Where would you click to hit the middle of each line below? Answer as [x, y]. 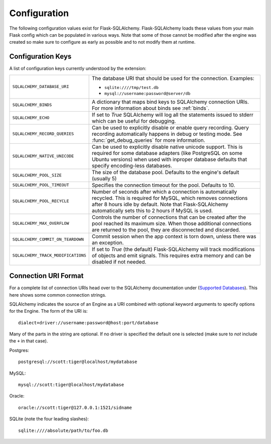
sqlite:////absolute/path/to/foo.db [63, 430]
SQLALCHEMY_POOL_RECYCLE [41, 201]
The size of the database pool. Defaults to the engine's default [166, 172]
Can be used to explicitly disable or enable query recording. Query [171, 127]
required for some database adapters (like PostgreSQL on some [167, 153]
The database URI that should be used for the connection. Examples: [173, 78]
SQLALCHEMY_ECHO [31, 118]
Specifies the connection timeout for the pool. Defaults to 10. [164, 185]
